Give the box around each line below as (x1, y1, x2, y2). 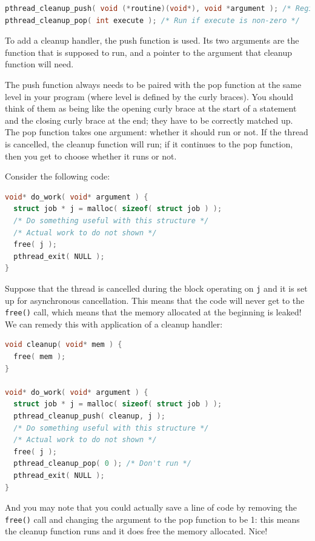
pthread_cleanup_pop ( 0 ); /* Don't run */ (13, 459, 191, 468)
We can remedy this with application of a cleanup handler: (5, 317, 223, 330)
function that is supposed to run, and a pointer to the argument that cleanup (5, 45, 293, 58)
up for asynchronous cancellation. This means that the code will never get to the (5, 294, 305, 306)
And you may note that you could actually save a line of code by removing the (5, 501, 297, 514)
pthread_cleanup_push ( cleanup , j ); (13, 411, 165, 420)
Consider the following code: (5, 170, 110, 183)
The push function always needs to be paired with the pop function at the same (5, 78, 302, 90)
